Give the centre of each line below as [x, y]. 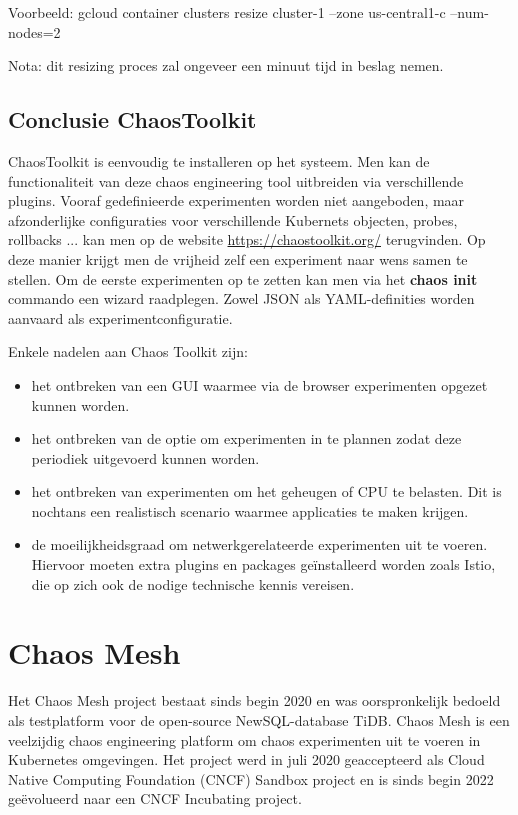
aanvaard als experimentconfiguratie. [120, 317]
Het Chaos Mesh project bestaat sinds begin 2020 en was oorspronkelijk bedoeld [254, 700]
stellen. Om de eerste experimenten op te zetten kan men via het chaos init [243, 278]
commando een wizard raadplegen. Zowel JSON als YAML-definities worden [241, 298]
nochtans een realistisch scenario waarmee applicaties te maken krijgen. [250, 510]
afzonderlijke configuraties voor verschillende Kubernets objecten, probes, [233, 219]
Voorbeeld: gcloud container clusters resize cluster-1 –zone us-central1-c [227, 12]
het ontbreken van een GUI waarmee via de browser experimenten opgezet [259, 384]
